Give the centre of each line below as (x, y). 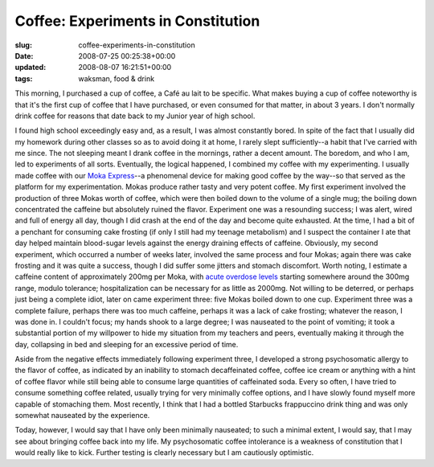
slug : (23, 45)
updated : (31, 68)
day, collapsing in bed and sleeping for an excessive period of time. (127, 344)
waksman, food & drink (117, 78)
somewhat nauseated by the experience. (82, 416)
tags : (24, 78)
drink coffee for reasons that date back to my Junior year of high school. (135, 116)
